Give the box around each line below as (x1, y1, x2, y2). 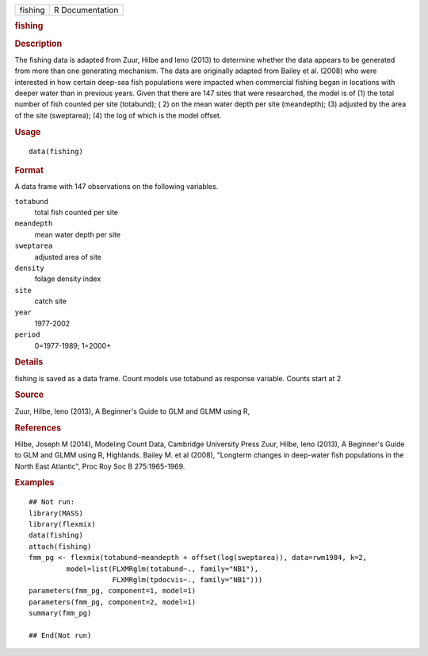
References (14, 422, 62, 433)
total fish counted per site (34, 207, 119, 217)
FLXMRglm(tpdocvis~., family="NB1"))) (112, 575, 263, 584)
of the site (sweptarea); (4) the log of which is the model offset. (14, 110, 222, 120)
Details (14, 357, 44, 368)
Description (14, 38, 63, 49)
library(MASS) (29, 508, 83, 518)
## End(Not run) (29, 631, 92, 639)
